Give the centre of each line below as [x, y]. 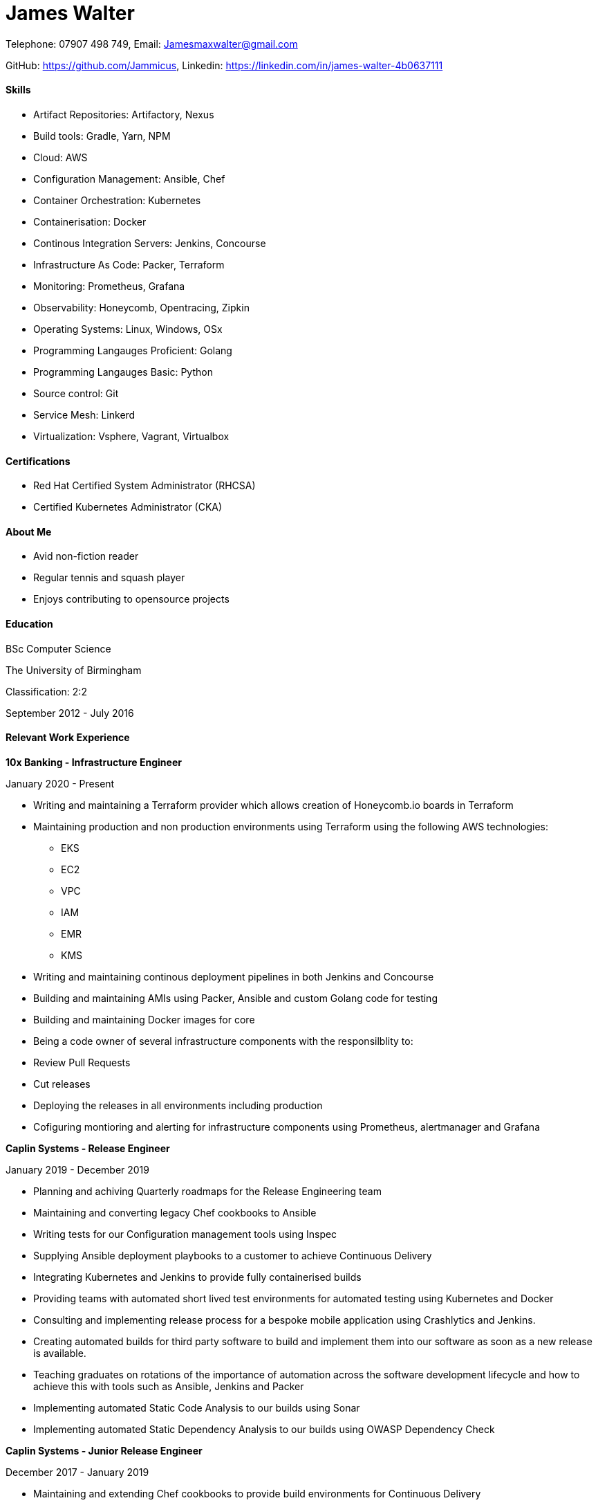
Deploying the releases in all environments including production [178, 1105]
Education [29, 624]
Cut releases [62, 1084]
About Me [29, 531]
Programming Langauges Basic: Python [123, 372]
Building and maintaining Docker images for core [144, 1019]
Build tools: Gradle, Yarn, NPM [102, 136]
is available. [60, 1353]
